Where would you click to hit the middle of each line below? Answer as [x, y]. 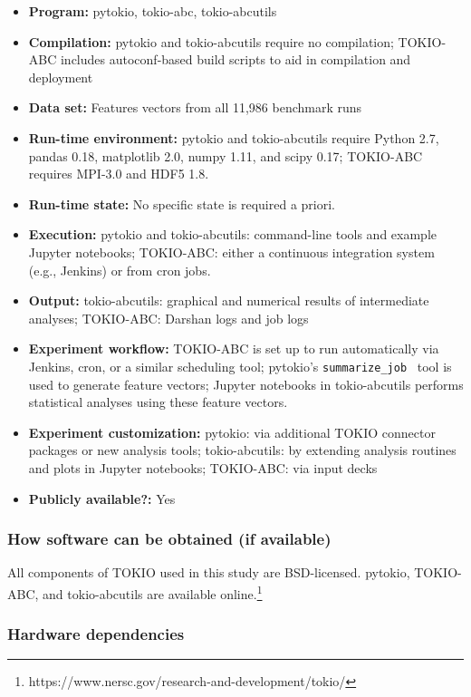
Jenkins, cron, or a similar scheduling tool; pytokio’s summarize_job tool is [240, 366]
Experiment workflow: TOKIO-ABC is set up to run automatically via [234, 348]
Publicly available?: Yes [102, 498]
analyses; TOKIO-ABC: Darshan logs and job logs [168, 318]
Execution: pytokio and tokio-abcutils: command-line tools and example [233, 234]
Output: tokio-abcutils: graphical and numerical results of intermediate [229, 300]
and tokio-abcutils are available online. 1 [153, 592]
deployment [61, 77]
